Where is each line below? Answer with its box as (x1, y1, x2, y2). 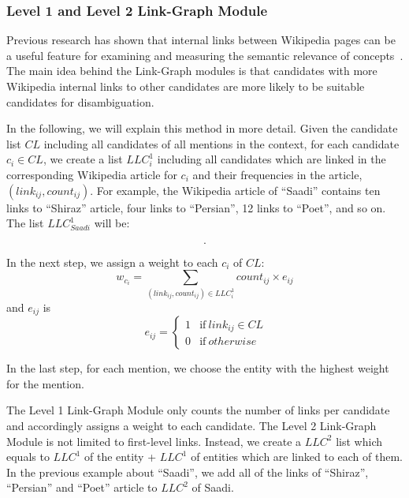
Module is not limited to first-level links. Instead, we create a (6, 432, 302, 449)
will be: (94, 215, 130, 231)
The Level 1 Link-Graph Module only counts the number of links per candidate (6, 402, 390, 418)
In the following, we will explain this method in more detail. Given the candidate (6, 120, 398, 137)
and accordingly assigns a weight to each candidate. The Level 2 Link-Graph (6, 417, 377, 433)
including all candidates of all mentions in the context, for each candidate (43, 135, 400, 152)
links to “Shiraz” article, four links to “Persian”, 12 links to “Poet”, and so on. (6, 199, 386, 215)
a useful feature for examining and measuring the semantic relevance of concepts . (6, 47, 403, 63)
